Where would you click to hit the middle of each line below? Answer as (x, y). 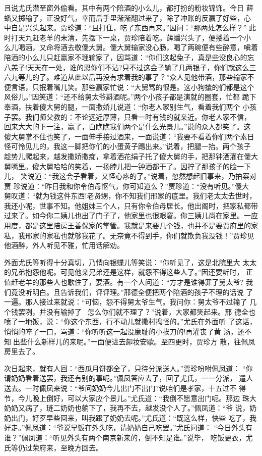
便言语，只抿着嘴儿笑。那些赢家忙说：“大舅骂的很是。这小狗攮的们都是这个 (129, 87)
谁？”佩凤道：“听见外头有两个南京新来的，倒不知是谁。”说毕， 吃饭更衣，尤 (128, 437)
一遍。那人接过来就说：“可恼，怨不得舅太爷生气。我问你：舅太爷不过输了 (126, 302)
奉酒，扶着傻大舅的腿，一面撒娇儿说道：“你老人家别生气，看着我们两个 (122, 106)
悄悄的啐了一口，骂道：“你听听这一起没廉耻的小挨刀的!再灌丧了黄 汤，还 (124, 331)
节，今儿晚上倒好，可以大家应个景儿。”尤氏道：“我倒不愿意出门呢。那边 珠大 (130, 398)
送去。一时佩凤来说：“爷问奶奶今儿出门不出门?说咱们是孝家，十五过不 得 (125, 388)
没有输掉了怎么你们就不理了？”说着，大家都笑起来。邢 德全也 (151, 311)
